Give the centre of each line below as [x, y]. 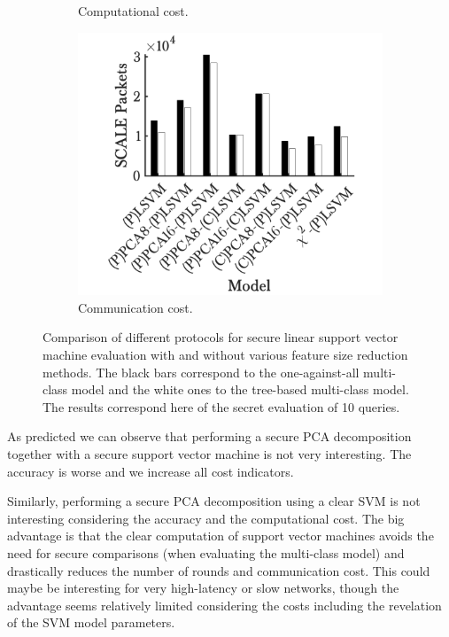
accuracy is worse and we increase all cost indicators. [151, 471]
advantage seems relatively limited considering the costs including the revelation [224, 605]
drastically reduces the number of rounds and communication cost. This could [219, 570]
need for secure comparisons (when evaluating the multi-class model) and [206, 552]
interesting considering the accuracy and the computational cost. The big [206, 518]
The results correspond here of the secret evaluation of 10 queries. [221, 406]
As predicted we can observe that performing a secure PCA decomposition [209, 436]
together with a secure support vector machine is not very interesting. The [209, 453]
